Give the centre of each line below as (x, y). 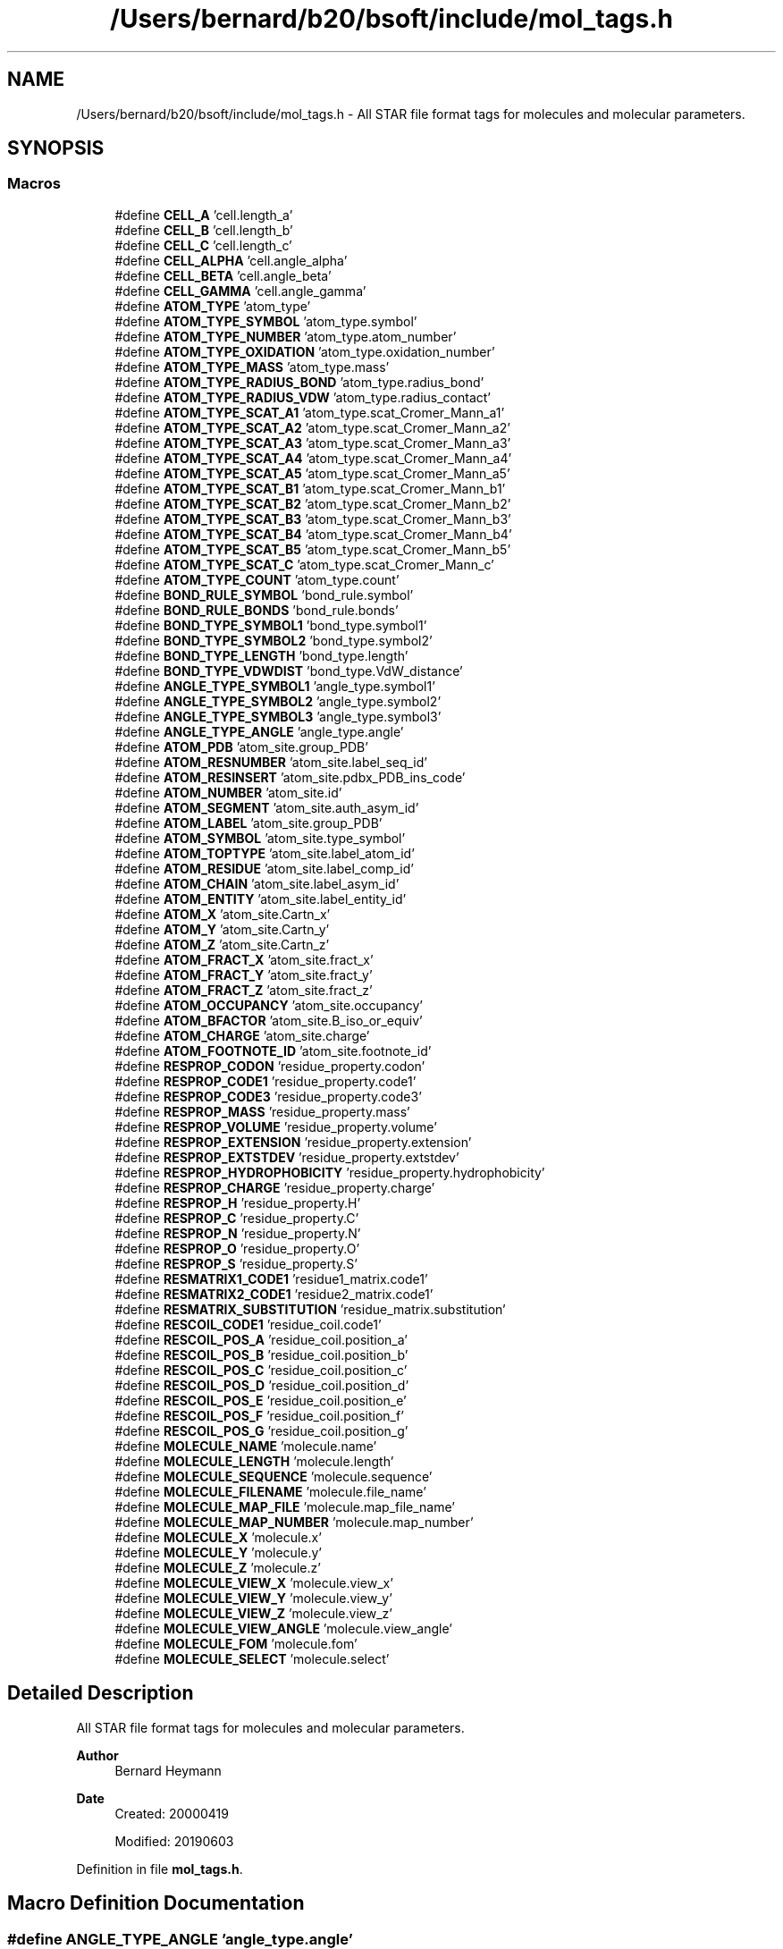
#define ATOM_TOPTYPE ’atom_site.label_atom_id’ (265, 853)
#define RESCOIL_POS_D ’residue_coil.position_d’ (262, 1385)
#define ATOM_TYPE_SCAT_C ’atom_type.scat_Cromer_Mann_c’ (304, 564)
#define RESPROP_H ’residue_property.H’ (238, 1202)
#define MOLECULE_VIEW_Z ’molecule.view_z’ (253, 1613)
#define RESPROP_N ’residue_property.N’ (238, 1233)
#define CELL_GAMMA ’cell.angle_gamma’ (240, 291)
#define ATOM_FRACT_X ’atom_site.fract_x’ (244, 959)
